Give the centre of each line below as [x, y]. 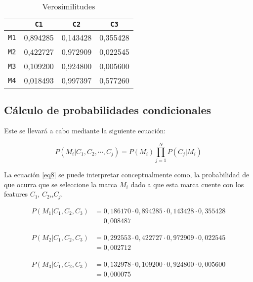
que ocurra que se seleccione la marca [61, 184]
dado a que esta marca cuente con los [187, 184]
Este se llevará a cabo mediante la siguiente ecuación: [85, 131]
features [16, 194]
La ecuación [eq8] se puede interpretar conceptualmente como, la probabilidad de [127, 174]
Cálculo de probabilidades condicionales [108, 110]
